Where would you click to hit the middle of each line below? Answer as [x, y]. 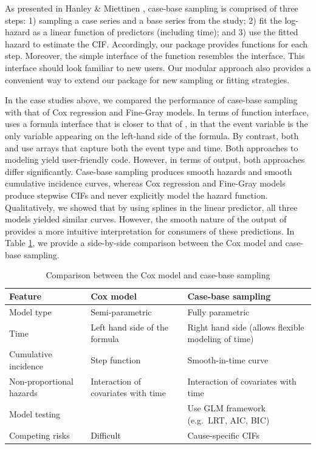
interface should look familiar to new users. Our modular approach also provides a [158, 67]
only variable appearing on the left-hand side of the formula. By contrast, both [152, 135]
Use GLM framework [226, 408]
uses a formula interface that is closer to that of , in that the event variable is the [156, 124]
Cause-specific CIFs [224, 435]
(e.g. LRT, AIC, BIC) [228, 420]
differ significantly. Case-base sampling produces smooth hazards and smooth [149, 171]
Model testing [35, 413]
